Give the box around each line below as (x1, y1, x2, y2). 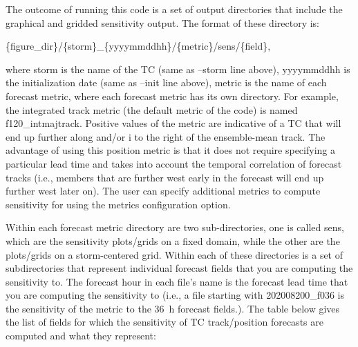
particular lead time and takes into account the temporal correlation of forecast (6, 156, 342, 170)
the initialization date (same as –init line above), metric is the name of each (6, 75, 327, 90)
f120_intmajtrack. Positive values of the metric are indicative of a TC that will (6, 116, 341, 130)
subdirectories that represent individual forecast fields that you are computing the (6, 261, 353, 275)
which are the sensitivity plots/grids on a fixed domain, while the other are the (6, 233, 340, 248)
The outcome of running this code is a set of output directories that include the (6, 2, 343, 16)
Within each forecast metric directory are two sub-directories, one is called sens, (6, 220, 344, 235)
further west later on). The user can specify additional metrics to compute (6, 184, 321, 198)
